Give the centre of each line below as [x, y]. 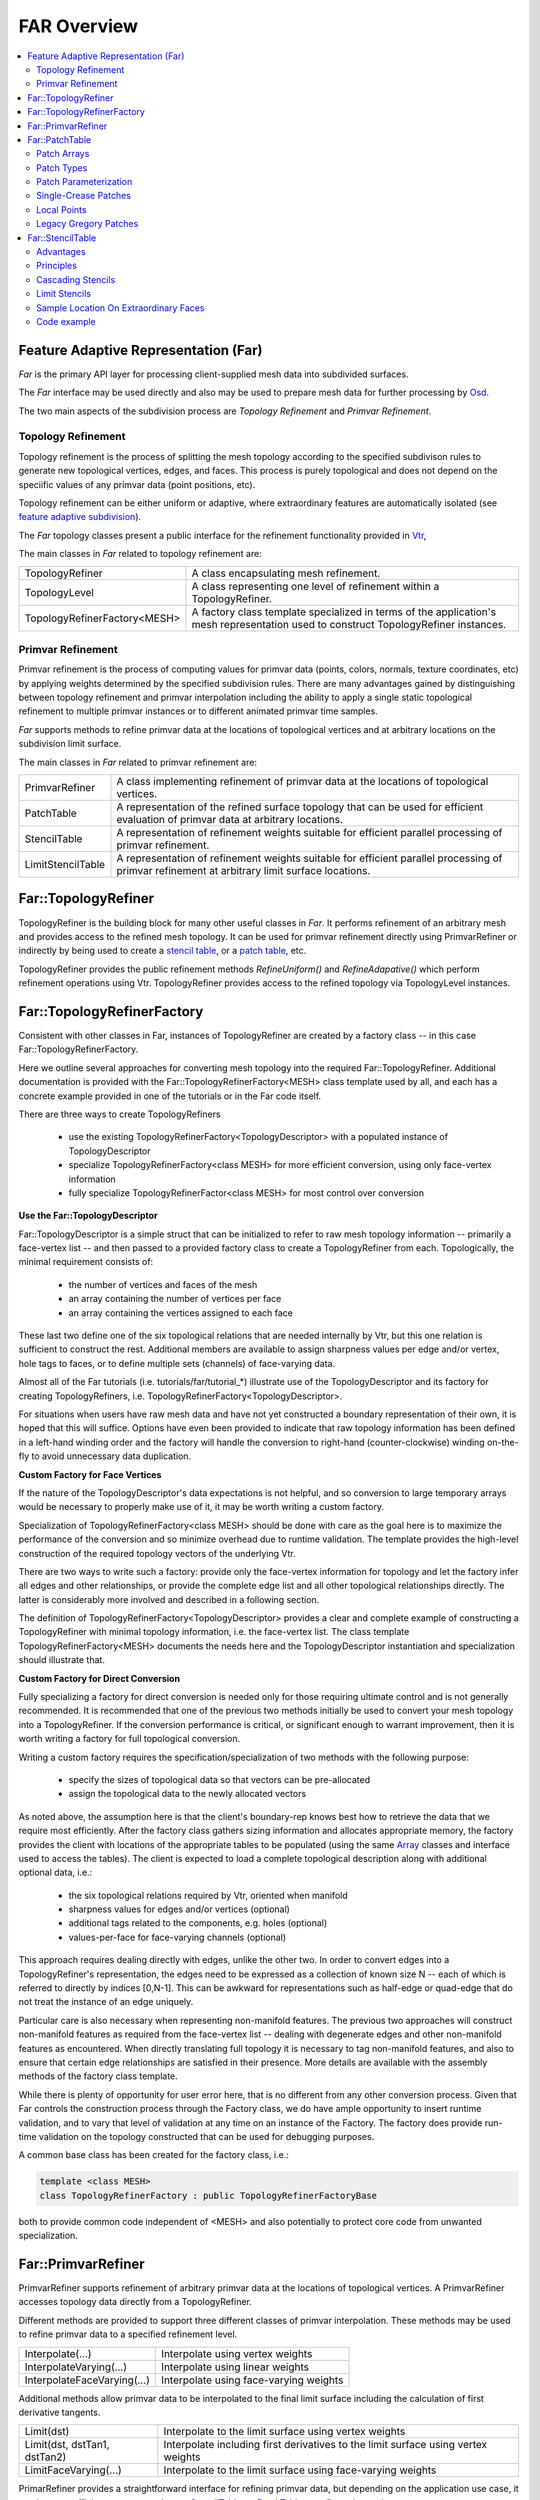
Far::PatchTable [59, 139]
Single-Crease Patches [84, 196]
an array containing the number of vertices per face [175, 1299]
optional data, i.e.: [55, 1872]
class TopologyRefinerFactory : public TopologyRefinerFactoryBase [208, 2195]
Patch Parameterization [84, 182]
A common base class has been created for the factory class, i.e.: [153, 2155]
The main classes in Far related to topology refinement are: [140, 554]
